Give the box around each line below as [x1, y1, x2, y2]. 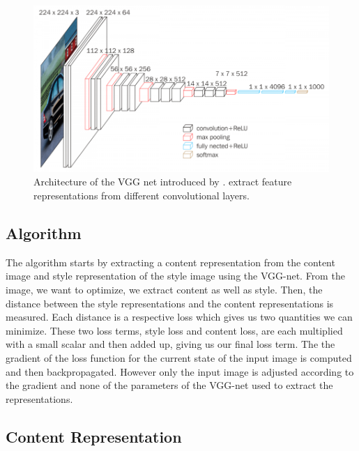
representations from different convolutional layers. [33, 188, 250, 203]
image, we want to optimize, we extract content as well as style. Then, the [6, 282, 323, 297]
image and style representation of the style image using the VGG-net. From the [6, 268, 345, 283]
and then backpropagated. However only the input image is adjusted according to [6, 364, 354, 379]
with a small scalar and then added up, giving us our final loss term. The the [6, 337, 335, 351]
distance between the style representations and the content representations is [6, 296, 334, 310]
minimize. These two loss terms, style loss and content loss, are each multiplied [6, 323, 343, 337]
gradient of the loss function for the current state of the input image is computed [6, 350, 352, 365]
